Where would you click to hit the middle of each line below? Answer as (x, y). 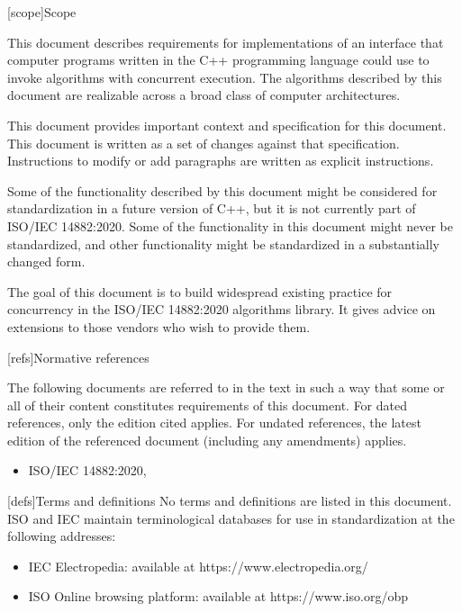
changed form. (46, 261)
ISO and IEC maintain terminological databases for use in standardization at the (231, 518)
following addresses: (62, 536)
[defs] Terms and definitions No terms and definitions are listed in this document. (230, 501)
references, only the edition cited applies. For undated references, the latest (214, 423)
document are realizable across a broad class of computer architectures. (204, 95)
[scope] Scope (42, 12)
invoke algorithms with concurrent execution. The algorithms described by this (225, 77)
